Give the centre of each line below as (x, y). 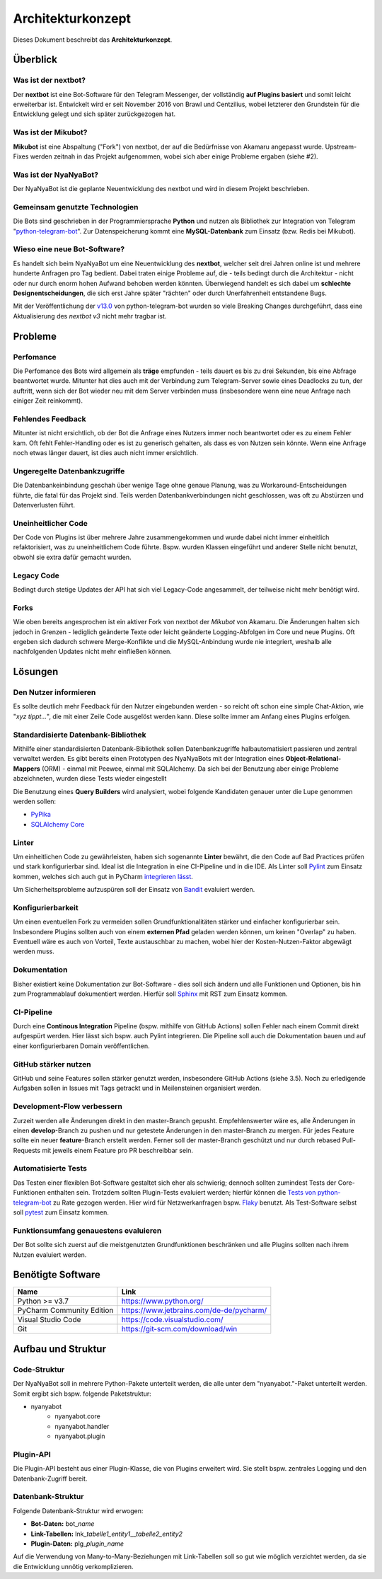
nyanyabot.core (77, 1416)
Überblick (35, 60)
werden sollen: (35, 801)
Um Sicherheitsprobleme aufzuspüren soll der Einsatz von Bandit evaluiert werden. (134, 890)
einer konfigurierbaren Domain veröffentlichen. (81, 1046)
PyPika (41, 815)
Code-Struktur (39, 1370)
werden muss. (34, 951)
